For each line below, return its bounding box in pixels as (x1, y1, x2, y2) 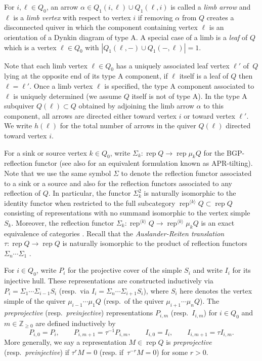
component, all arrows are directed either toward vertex (4, 110, 177, 121)
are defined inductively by (35, 317, 116, 328)
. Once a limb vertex (29, 80, 93, 91)
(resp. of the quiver (103, 296, 164, 306)
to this (203, 100, 224, 111)
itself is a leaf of (179, 70, 229, 81)
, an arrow (46, 2, 78, 12)
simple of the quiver (4, 296, 66, 306)
